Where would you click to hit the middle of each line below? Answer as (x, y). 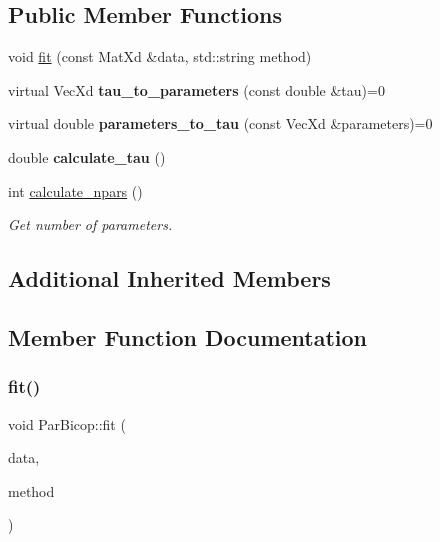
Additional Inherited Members (169, 278)
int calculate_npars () (75, 190)
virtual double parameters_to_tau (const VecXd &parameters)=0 (220, 123)
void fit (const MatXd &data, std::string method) (160, 56)
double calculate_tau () (87, 156)
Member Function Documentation (188, 336)
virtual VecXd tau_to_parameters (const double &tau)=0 (196, 89)
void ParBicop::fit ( (67, 423)
